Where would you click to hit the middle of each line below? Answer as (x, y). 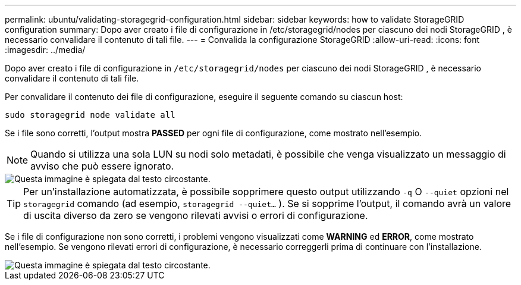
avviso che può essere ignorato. (102, 166)
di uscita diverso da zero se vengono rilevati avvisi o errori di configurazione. (196, 215)
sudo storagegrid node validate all (90, 115)
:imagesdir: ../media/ (45, 50)
